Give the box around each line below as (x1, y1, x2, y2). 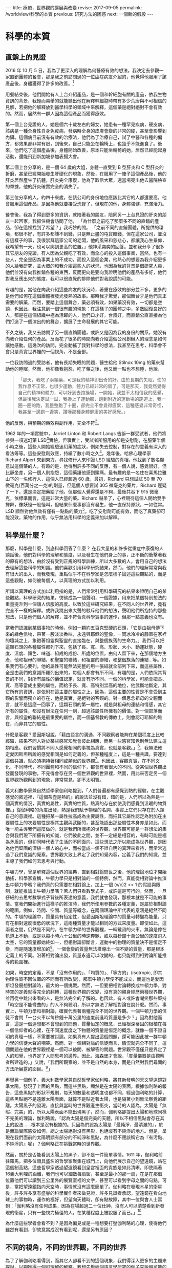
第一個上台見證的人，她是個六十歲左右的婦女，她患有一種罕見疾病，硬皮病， (5, 121, 167, 127)
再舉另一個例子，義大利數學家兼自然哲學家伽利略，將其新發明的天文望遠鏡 (5, 1077, 162, 1083)
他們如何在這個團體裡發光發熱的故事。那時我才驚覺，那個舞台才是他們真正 (9, 293, 167, 299)
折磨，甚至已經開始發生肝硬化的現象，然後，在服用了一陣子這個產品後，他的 (5, 170, 167, 177)
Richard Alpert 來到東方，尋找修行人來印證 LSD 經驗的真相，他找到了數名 (5, 457, 160, 463)
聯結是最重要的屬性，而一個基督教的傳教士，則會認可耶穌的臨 (32, 714, 162, 720)
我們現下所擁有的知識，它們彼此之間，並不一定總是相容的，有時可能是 (14, 832, 162, 839)
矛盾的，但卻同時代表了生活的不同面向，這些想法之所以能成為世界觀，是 (9, 839, 162, 845)
